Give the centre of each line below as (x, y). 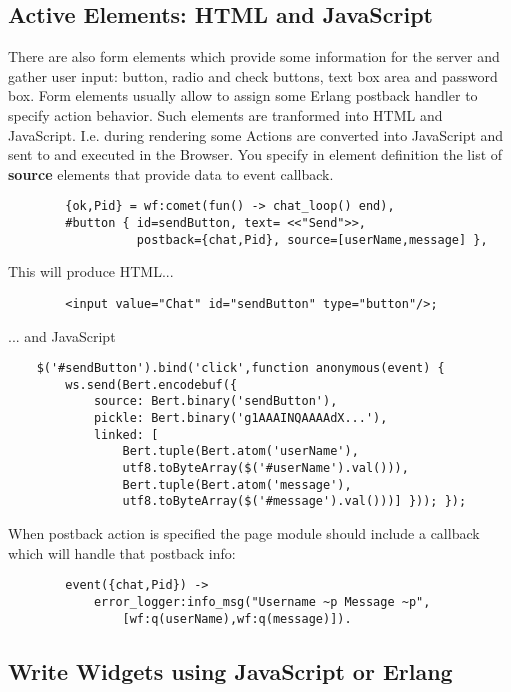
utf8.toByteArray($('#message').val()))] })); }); (294, 501)
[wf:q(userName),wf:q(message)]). (237, 618)
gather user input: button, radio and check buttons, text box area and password (253, 75)
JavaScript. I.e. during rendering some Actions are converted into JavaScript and (256, 134)
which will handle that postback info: (122, 552)
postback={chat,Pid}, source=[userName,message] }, (312, 239)
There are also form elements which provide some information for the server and (254, 56)
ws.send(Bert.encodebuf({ (151, 384)
